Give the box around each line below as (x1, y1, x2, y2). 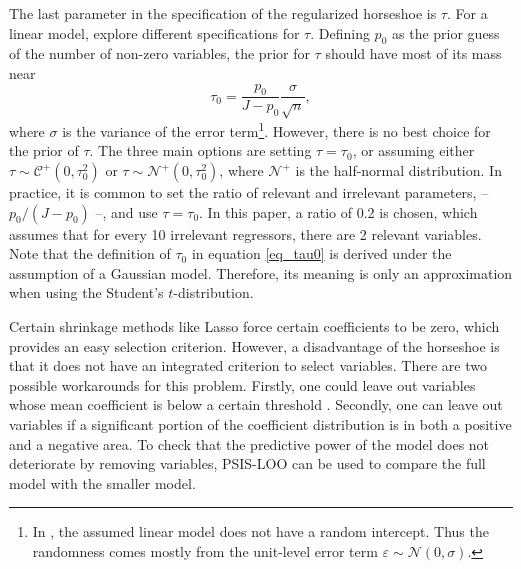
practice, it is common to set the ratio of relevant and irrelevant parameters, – (9, 182, 489, 203)
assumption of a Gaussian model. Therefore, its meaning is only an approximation (9, 262, 513, 283)
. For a (446, 3, 488, 23)
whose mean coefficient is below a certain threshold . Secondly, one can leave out (9, 394, 503, 415)
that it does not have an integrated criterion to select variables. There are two (9, 355, 487, 376)
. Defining (310, 22, 370, 43)
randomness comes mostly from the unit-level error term (32, 540, 378, 561)
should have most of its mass (325, 43, 502, 64)
